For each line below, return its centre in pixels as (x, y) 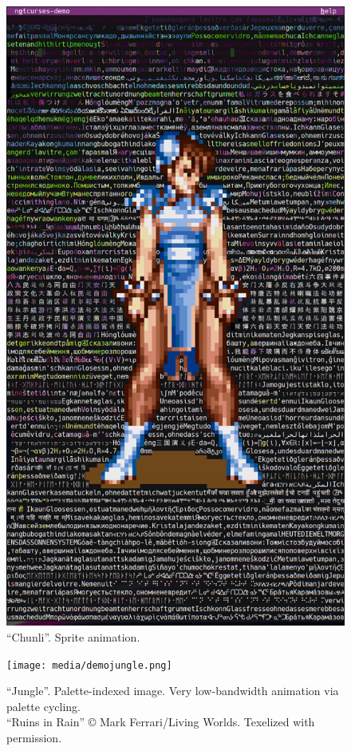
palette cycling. (43, 706)
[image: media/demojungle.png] (89, 665)
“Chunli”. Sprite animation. (73, 636)
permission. (34, 737)
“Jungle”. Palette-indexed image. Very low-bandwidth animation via (173, 691)
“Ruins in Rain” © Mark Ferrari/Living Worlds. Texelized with (161, 722)
